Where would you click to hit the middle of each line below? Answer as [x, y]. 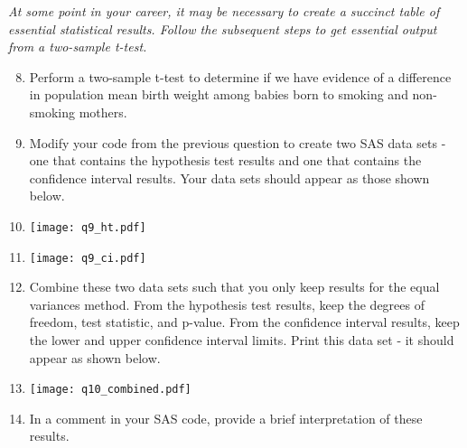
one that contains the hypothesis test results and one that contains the [225, 160]
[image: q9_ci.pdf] [88, 258]
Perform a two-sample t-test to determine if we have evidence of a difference [240, 76]
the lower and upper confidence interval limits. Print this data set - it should [242, 340]
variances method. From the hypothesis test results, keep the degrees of [227, 304]
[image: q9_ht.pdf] [88, 227]
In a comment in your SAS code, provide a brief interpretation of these [226, 418]
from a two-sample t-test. [78, 47]
